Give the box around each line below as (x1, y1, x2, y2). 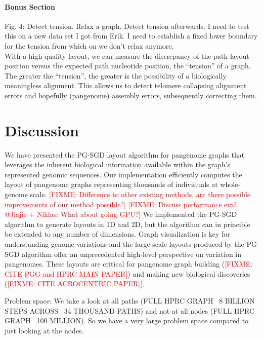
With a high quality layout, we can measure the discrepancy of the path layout (5, 50, 249, 61)
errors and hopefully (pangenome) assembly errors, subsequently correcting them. (5, 90, 257, 100)
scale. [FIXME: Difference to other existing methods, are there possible (30, 189, 251, 200)
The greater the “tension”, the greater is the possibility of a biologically (5, 70, 227, 81)
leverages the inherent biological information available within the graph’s (5, 159, 231, 170)
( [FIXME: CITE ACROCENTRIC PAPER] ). (5, 278, 145, 289)
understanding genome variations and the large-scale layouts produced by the (5, 239, 244, 249)
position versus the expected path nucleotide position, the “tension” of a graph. (5, 60, 251, 71)
